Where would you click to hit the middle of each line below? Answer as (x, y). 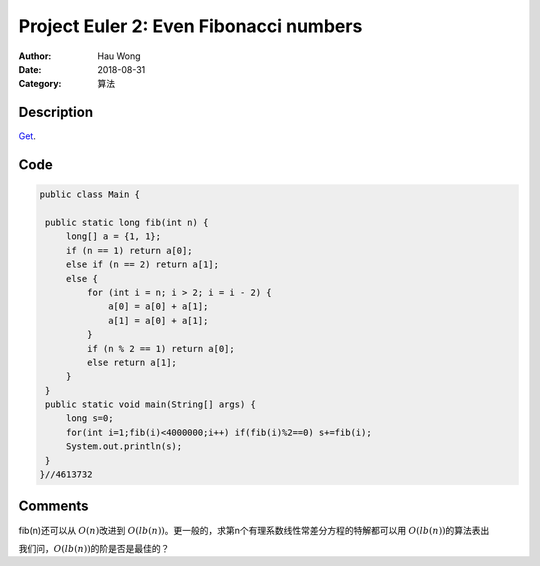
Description (56, 112)
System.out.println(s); (124, 446)
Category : (40, 84)
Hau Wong (119, 56)
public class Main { (89, 194)
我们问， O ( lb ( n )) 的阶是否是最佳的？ (94, 548)
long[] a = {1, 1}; (113, 236)
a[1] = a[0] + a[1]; (158, 320)
